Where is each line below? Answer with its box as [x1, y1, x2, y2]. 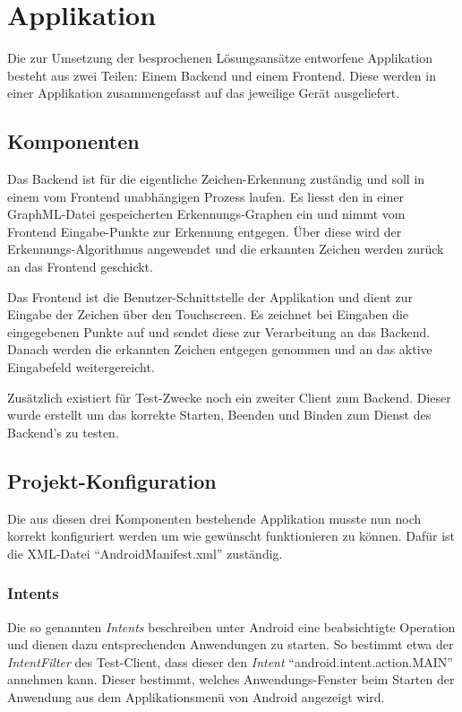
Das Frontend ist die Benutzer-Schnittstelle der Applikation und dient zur [7, 287, 413, 306]
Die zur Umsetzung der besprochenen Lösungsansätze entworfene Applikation [7, 48, 432, 67]
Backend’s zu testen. [7, 422, 119, 441]
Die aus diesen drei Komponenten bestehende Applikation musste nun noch [7, 508, 422, 527]
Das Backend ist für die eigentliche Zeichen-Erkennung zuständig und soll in [7, 169, 425, 188]
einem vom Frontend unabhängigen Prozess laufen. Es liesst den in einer [7, 187, 404, 205]
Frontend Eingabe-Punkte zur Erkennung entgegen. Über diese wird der [7, 221, 402, 240]
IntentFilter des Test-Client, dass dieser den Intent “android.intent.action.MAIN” [7, 652, 453, 671]
